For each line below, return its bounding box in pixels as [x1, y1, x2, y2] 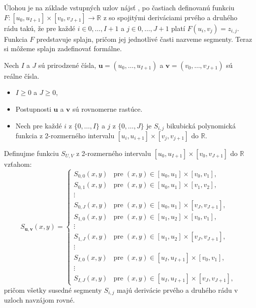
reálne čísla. [4, 70, 39, 81]
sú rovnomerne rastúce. [72, 103, 143, 114]
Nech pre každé [15, 120, 62, 130]
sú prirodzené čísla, [38, 60, 96, 70]
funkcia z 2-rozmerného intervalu [15, 130, 115, 141]
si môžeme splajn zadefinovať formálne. [4, 43, 122, 54]
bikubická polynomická [166, 120, 236, 130]
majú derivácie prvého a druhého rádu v [117, 284, 238, 295]
